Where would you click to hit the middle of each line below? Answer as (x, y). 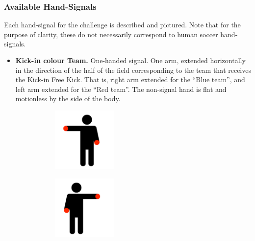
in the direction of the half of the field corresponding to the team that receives (133, 70)
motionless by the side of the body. (68, 99)
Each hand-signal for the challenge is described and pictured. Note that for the (122, 25)
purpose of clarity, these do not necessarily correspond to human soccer (111, 34)
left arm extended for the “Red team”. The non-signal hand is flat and (121, 89)
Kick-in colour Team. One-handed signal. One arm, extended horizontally (130, 60)
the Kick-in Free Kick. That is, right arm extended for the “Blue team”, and (130, 79)
